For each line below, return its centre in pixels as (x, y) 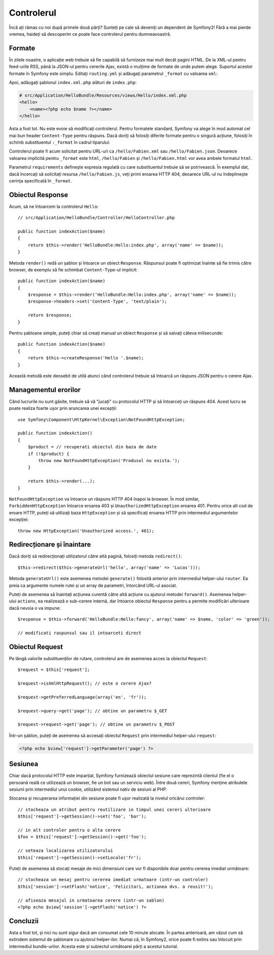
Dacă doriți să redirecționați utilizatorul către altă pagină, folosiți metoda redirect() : (95, 556)
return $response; (50, 315)
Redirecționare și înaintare (50, 544)
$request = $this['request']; (54, 670)
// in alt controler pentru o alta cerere (69, 830)
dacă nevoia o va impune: (35, 608)
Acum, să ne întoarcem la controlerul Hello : (54, 206)
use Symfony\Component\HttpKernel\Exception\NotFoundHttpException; (101, 420)
